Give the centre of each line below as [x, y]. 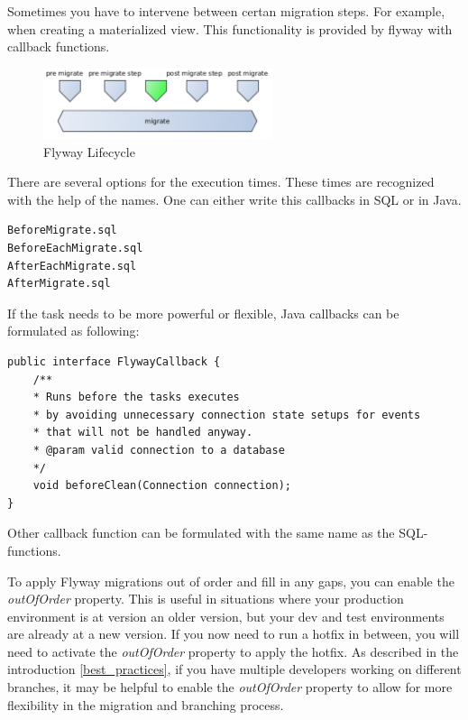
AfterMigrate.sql [59, 284]
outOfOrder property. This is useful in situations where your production [206, 599]
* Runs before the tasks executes [136, 397]
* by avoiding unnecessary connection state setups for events [227, 415]
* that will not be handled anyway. [143, 433]
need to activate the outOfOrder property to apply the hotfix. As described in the [233, 651]
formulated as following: [73, 331]
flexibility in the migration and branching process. [146, 704]
